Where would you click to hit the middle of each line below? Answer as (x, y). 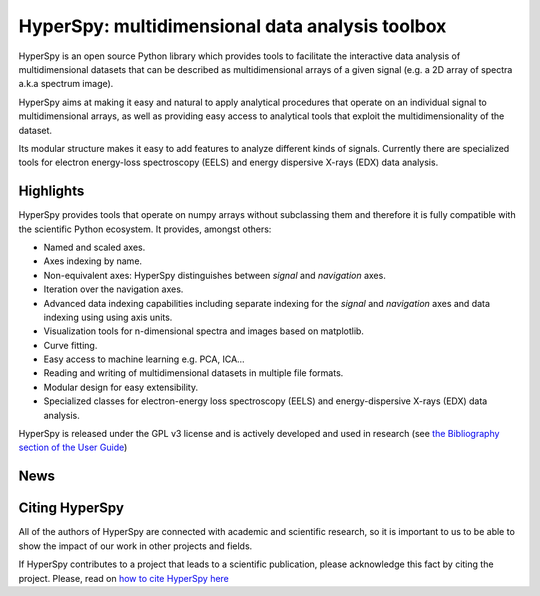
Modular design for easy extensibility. (121, 387)
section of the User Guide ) (73, 447)
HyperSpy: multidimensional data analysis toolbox (232, 26)
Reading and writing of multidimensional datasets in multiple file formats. (193, 373)
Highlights (51, 191)
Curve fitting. (70, 345)
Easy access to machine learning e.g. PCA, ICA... (144, 359)
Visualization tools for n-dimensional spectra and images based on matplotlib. (204, 331)
